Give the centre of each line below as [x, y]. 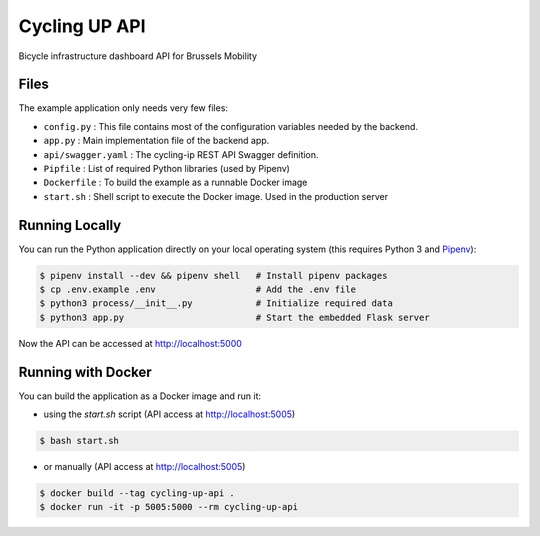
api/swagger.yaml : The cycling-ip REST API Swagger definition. [181, 154]
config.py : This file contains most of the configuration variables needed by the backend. [231, 126]
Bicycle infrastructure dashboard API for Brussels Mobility [138, 56]
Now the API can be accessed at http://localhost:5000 [130, 343]
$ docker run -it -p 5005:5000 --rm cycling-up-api [169, 507]
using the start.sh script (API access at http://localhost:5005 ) [169, 414]
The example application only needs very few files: [123, 108]
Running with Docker [85, 371]
